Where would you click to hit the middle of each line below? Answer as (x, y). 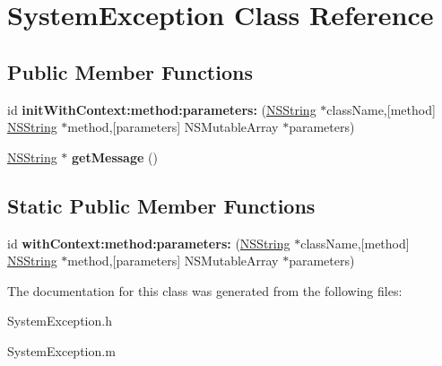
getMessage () (115, 157)
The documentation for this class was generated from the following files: (205, 290)
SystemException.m (61, 350)
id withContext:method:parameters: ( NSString (149, 243)
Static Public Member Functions (161, 205)
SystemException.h (60, 321)
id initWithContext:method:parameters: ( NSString (162, 109)
